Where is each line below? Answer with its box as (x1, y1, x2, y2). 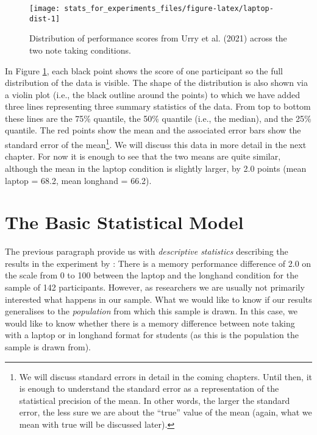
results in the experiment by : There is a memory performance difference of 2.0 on (5, 256, 312, 269)
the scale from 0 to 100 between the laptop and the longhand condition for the (5, 269, 299, 281)
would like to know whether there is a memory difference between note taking (5, 316, 295, 329)
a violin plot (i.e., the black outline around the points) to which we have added (5, 88, 300, 101)
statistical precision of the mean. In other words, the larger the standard (19, 394, 290, 406)
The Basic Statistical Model (5, 210, 244, 235)
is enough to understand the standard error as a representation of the (19, 382, 279, 395)
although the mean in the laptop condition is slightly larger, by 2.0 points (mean (5, 161, 307, 174)
